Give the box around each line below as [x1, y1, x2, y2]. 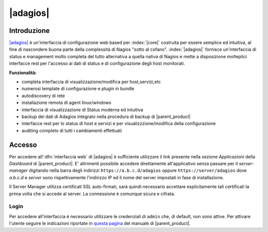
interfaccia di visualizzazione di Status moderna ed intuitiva [21, 107, 143, 113]
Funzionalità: [9, 70, 37, 76]
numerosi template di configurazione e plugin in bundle [21, 86, 134, 92]
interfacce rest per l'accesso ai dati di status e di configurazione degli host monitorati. [9, 60, 185, 67]
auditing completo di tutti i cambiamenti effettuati [21, 127, 122, 133]
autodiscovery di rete [21, 93, 66, 99]
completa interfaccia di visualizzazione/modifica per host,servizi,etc [21, 79, 161, 85]
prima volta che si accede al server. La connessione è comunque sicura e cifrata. [9, 191, 176, 197]
